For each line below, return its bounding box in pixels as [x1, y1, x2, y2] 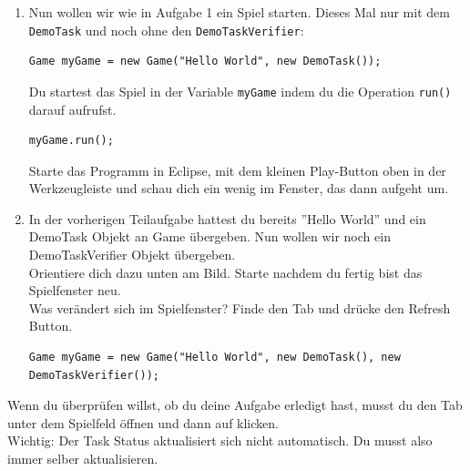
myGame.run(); [28, 134, 114, 148]
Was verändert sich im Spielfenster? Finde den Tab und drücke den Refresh [28, 298, 451, 317]
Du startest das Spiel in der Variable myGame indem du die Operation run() [28, 81, 452, 100]
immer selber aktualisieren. [7, 449, 158, 467]
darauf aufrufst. [28, 99, 117, 118]
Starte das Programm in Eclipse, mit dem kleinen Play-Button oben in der [28, 160, 446, 179]
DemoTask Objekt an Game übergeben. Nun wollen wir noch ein [28, 227, 391, 246]
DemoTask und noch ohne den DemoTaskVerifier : [28, 20, 304, 39]
